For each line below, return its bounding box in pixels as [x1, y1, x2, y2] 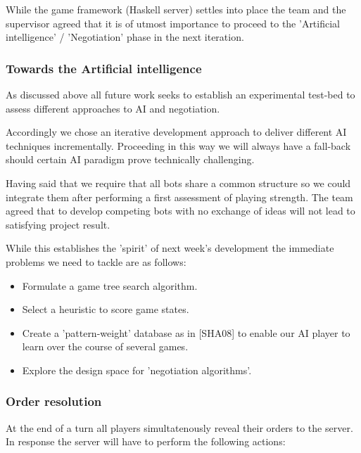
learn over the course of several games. [22, 339, 189, 354]
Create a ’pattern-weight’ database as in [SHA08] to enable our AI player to [22, 325, 350, 340]
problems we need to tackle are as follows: [6, 254, 186, 269]
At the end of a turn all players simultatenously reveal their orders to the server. [6, 420, 353, 435]
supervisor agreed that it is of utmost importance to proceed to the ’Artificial [6, 15, 340, 30]
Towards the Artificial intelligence [6, 59, 202, 77]
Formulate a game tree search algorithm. [22, 278, 198, 293]
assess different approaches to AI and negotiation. [6, 101, 220, 115]
